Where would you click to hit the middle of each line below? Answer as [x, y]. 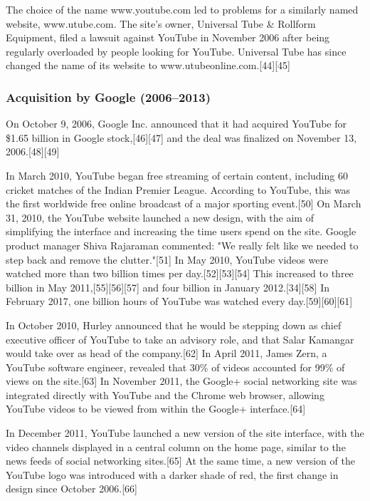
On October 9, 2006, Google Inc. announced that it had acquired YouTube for [176, 124]
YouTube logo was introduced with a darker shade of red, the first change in [172, 474]
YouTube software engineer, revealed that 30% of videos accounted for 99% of [175, 367]
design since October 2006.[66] [72, 489]
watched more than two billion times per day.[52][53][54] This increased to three [180, 273]
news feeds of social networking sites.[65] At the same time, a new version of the [180, 461]
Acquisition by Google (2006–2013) [109, 97]
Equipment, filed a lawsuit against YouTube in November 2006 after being [168, 37]
